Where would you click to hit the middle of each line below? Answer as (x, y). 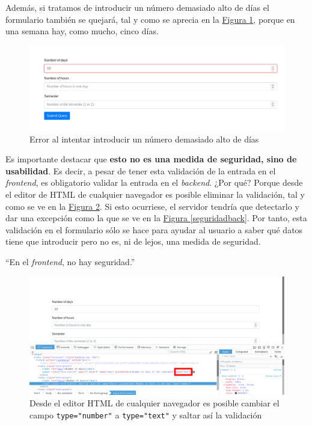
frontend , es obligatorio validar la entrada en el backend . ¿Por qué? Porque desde (154, 182)
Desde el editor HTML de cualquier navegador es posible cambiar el (154, 403)
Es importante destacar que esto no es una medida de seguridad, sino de (151, 159)
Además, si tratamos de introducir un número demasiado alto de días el (137, 7)
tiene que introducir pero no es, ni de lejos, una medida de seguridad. (133, 241)
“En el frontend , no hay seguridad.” (70, 261)
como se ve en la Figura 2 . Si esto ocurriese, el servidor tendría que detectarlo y (152, 206)
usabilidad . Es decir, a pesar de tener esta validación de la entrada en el (141, 170)
